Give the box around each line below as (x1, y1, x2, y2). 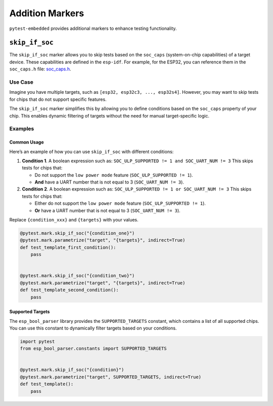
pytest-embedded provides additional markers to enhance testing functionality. (9, 25, 177, 31)
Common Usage (9, 139, 44, 145)
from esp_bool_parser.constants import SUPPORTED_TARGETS (20, 346, 167, 352)
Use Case (9, 79, 34, 86)
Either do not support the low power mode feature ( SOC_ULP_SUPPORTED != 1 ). (34, 200, 206, 206)
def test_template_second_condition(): (20, 287, 119, 293)
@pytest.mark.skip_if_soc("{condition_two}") (20, 273, 135, 279)
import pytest (20, 339, 55, 344)
